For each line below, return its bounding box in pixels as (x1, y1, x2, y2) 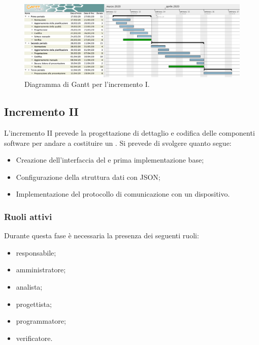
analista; (16, 281, 43, 292)
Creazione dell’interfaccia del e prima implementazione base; (16, 154, 204, 165)
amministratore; (16, 264, 66, 275)
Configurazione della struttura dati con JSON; (16, 171, 160, 182)
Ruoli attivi (4, 210, 52, 223)
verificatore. (16, 332, 53, 343)
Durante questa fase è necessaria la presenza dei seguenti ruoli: (4, 230, 199, 241)
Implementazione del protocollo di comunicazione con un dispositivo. (16, 189, 230, 199)
